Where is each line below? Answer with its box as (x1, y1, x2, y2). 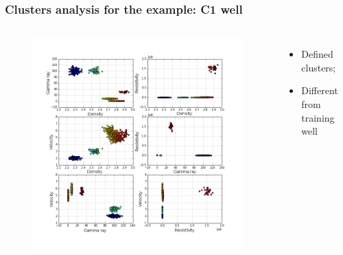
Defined (301, 47, 333, 61)
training (301, 110, 335, 124)
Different (301, 83, 338, 98)
